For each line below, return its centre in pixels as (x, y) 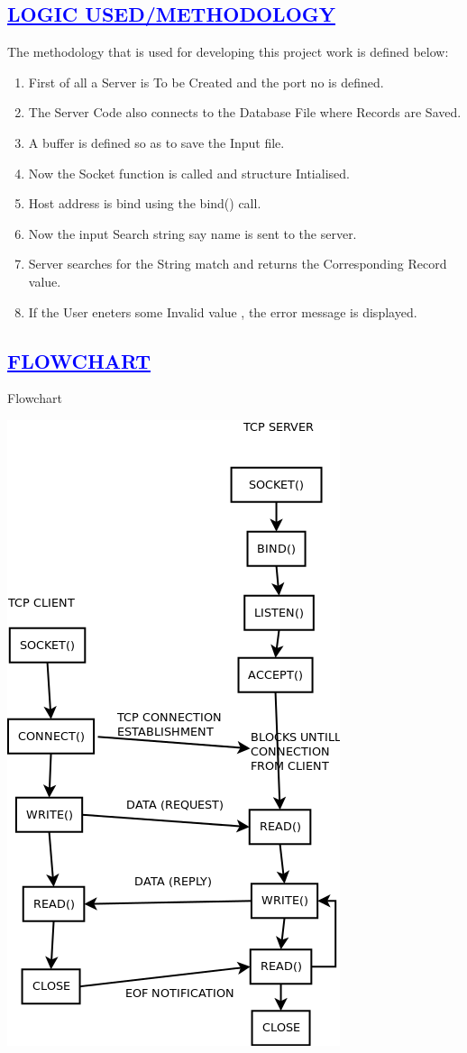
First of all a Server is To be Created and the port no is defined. (206, 82)
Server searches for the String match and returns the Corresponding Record (238, 264)
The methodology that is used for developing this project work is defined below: (228, 52)
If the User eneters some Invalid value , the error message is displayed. (223, 311)
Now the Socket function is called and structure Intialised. (189, 173)
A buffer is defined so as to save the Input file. (156, 142)
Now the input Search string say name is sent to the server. (192, 233)
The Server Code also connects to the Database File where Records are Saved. (245, 112)
